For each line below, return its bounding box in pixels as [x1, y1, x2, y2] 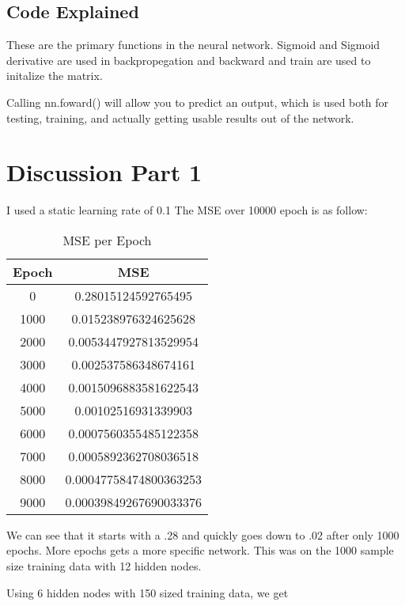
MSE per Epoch [62, 230, 152, 249]
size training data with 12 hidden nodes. [6, 558, 202, 574]
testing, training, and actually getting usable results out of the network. [6, 109, 354, 126]
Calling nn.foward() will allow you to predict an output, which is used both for [6, 93, 388, 110]
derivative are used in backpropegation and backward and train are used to [6, 51, 371, 68]
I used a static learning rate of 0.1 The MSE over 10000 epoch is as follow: [6, 202, 368, 218]
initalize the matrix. [6, 67, 103, 84]
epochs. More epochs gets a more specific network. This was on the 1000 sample [6, 542, 394, 559]
